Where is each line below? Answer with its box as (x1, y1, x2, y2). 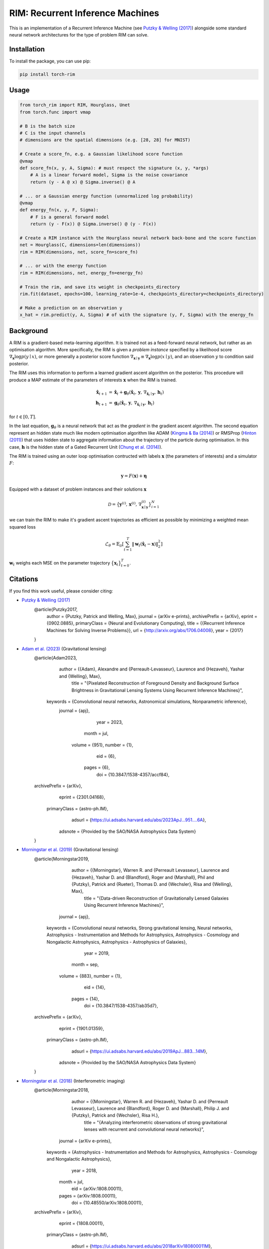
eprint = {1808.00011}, (59, 1221, 105, 1227)
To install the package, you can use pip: (9, 58, 91, 64)
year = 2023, (96, 719, 123, 725)
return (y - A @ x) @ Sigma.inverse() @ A (30, 179, 135, 185)
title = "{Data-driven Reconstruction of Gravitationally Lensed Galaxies (84, 895, 229, 901)
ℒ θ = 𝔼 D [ (105, 541, 124, 548)
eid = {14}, (84, 984, 106, 990)
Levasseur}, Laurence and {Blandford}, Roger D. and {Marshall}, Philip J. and (71, 1105, 229, 1111)
